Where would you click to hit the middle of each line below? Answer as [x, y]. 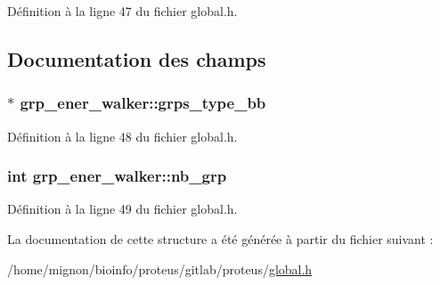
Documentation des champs [137, 58]
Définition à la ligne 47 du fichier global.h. [122, 11]
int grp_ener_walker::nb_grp [117, 176]
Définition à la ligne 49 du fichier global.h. [122, 209]
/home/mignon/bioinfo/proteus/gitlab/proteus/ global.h [160, 269]
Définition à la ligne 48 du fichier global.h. [122, 136]
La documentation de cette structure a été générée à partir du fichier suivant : [220, 239]
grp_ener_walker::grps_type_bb [143, 103]
